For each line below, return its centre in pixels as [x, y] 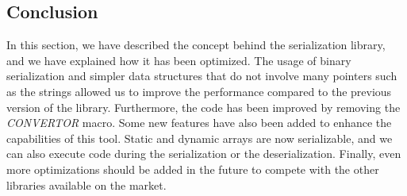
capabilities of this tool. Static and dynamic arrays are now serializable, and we [200, 138]
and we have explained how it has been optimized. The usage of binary [179, 60]
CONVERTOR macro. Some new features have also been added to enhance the [199, 123]
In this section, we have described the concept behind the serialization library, [196, 45]
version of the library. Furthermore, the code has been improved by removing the [203, 107]
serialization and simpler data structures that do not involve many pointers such [202, 76]
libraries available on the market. [86, 184]
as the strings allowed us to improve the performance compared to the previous [199, 91]
